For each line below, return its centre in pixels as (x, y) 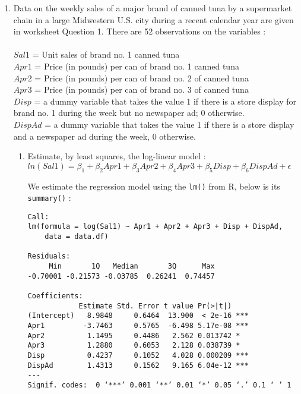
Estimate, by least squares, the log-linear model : (117, 156)
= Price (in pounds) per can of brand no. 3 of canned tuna (142, 89)
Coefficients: (55, 296)
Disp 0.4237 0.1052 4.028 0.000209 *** (138, 356)
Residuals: (49, 256)
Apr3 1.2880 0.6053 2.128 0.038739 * (134, 346)
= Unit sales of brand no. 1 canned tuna (106, 54)
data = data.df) (77, 237)
